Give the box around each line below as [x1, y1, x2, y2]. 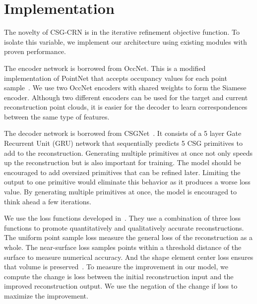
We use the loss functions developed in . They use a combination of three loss [4, 213, 241, 223]
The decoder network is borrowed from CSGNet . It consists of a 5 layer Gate [4, 128, 242, 138]
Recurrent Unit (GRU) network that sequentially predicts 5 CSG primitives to [4, 138, 243, 148]
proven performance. [4, 46, 66, 57]
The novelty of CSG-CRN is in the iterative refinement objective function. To [4, 27, 240, 37]
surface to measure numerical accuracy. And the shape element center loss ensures [4, 251, 254, 262]
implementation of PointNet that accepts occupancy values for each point [4, 72, 227, 83]
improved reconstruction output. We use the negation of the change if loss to [4, 281, 238, 291]
